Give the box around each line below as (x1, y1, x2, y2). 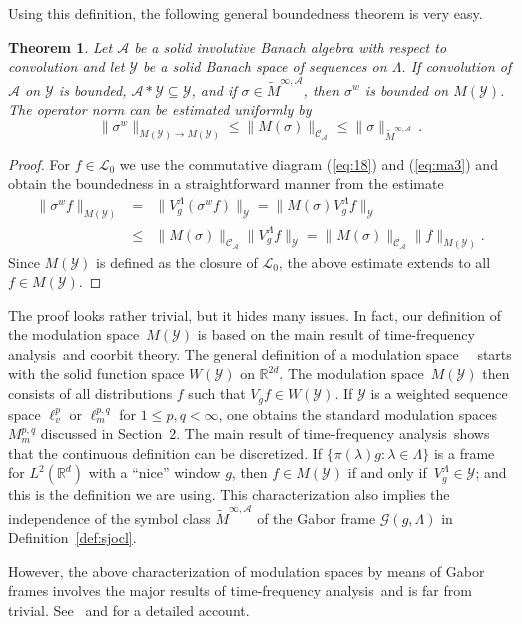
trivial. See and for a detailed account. (8, 600, 250, 620)
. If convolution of (401, 56, 512, 77)
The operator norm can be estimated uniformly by (8, 99, 312, 120)
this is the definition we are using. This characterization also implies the (8, 484, 450, 505)
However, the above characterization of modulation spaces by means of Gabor (8, 560, 485, 581)
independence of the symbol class (8, 507, 211, 528)
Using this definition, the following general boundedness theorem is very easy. (8, 3, 483, 23)
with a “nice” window (88, 462, 221, 483)
